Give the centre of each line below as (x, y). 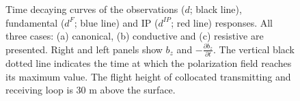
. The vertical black (254, 49)
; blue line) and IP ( (116, 22)
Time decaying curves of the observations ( (95, 9)
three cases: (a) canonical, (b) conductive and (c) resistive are (135, 36)
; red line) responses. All (222, 22)
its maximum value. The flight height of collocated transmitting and (148, 76)
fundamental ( (35, 22)
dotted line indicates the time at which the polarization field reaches (149, 63)
